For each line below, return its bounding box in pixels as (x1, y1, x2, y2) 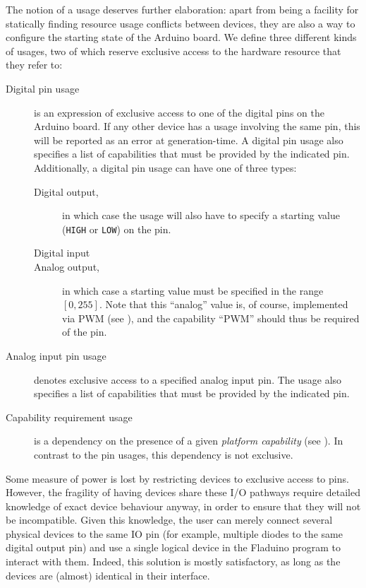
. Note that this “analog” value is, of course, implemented (99, 297, 348, 312)
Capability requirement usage (6, 409, 133, 424)
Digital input (34, 245, 90, 260)
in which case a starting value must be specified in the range (62, 283, 324, 298)
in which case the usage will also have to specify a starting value (62, 208, 340, 223)
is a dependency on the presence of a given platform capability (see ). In (34, 433, 343, 448)
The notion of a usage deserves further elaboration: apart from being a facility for (6, 2, 359, 16)
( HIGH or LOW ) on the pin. (62, 221, 171, 236)
